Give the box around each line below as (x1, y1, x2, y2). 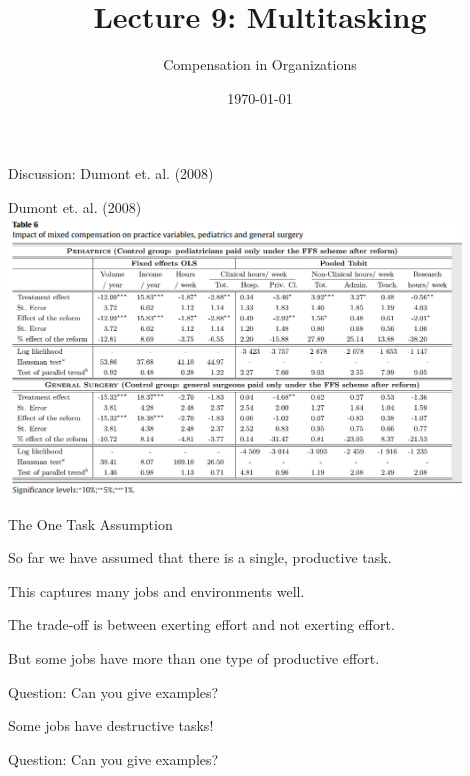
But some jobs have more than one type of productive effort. (8, 648, 380, 669)
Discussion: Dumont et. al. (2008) (8, 163, 214, 184)
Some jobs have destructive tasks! (8, 715, 214, 736)
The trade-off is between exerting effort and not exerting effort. (8, 614, 395, 635)
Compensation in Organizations (163, 54, 357, 75)
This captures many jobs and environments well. (8, 580, 305, 601)
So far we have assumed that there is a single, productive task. (8, 547, 392, 568)
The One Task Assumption (8, 513, 173, 534)
